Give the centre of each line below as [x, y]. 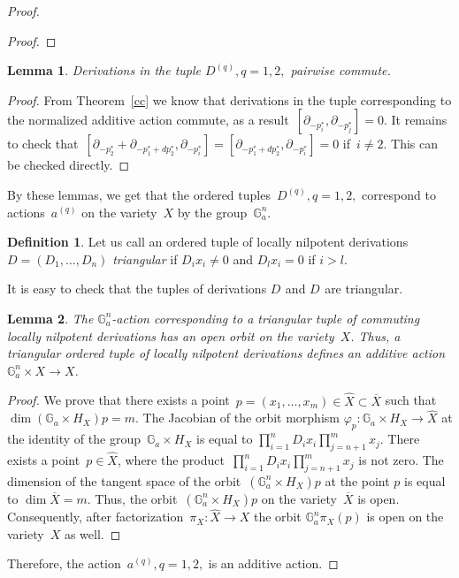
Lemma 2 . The [50, 318]
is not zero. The [401, 460]
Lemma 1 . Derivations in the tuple [104, 70]
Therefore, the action [64, 563]
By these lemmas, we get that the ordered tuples [139, 194]
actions [26, 212]
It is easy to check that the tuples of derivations [137, 289]
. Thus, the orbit [132, 498]
